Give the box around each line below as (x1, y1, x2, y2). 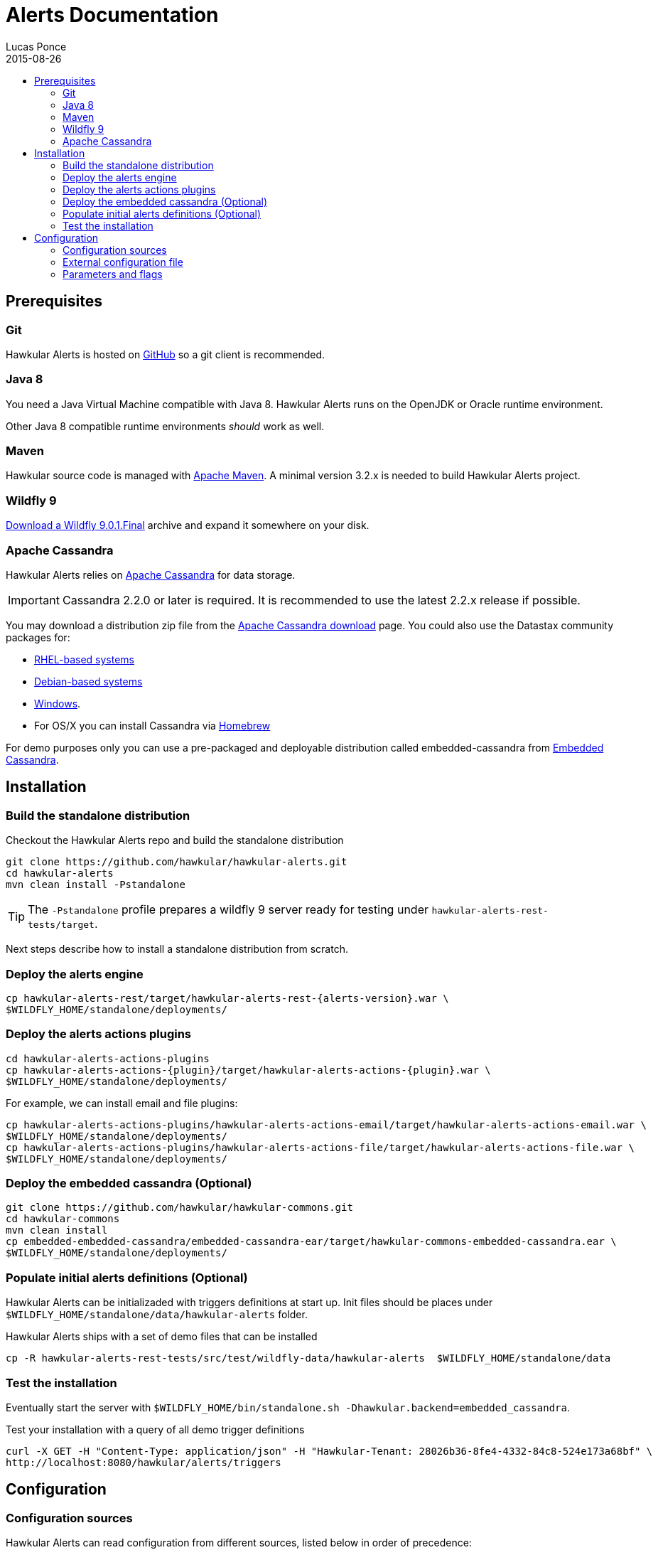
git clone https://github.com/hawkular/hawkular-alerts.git (6, 856, 347, 868)
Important (8, 592, 60, 607)
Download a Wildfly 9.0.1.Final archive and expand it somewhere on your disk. (6, 519, 370, 532)
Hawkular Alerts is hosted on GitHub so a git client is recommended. (6, 348, 325, 360)
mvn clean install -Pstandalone (6, 879, 185, 891)
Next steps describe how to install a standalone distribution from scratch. (6, 943, 348, 956)
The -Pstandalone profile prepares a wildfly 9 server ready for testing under (28, 902, 428, 917)
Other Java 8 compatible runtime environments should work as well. (6, 419, 325, 432)
